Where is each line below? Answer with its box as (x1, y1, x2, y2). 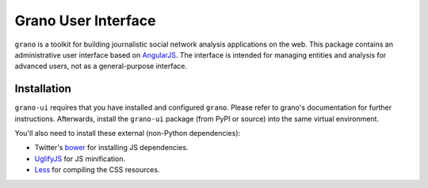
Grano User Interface (14, 12, 156, 29)
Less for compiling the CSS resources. (34, 165, 160, 175)
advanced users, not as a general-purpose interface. (14, 62, 188, 71)
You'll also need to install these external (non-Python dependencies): (14, 129, 241, 138)
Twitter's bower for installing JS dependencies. (34, 143, 189, 152)
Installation (14, 82, 71, 96)
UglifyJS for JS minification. (34, 154, 126, 164)
